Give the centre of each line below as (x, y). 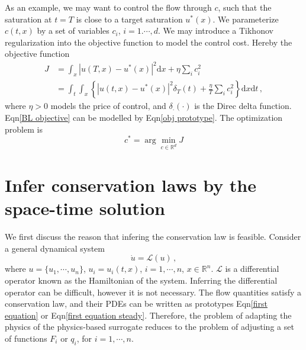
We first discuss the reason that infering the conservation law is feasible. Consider (153, 237)
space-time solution (85, 208)
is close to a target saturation (129, 19)
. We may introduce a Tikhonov (216, 30)
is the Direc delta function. (243, 106)
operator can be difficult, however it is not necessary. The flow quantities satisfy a (153, 292)
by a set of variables (73, 30)
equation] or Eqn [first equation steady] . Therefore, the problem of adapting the (148, 315)
